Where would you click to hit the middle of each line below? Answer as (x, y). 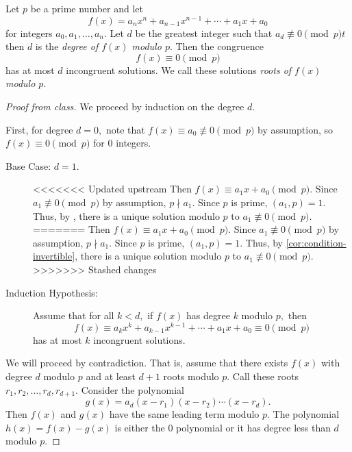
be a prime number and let (87, 8)
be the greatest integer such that (204, 33)
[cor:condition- (316, 242)
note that (125, 129)
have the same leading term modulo (184, 414)
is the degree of (67, 46)
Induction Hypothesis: (52, 292)
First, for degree (39, 129)
